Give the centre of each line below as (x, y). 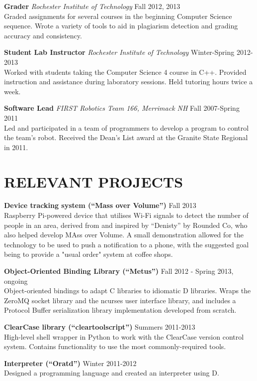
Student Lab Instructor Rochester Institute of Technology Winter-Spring (119, 52)
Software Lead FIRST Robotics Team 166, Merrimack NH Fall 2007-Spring (122, 108)
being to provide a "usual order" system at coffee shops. (88, 254)
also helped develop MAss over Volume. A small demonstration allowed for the (124, 235)
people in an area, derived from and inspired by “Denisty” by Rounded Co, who (126, 225)
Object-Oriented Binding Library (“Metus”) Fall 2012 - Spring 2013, (119, 271)
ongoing (16, 281)
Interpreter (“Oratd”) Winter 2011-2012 (70, 363)
